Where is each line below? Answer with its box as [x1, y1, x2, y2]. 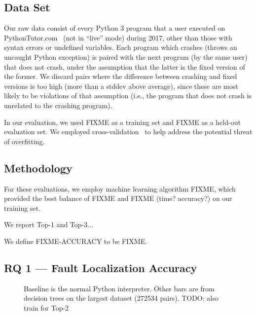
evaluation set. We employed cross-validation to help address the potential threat [4, 126, 253, 137]
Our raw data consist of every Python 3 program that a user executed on [4, 23, 225, 33]
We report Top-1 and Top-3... [4, 219, 93, 230]
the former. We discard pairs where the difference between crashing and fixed [4, 71, 237, 81]
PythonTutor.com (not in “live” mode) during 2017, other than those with [4, 32, 232, 42]
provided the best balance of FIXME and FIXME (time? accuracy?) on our [4, 193, 232, 203]
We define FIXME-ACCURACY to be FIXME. [4, 236, 147, 246]
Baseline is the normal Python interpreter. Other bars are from [24, 283, 215, 293]
